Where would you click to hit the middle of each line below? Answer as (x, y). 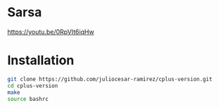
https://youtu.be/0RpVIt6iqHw (51, 32)
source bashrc (28, 99)
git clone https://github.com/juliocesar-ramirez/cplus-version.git (110, 79)
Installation (41, 60)
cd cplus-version (33, 85)
